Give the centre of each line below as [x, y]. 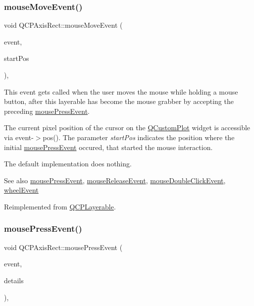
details [14, 280]
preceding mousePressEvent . [47, 111]
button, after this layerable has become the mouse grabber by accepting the [119, 101]
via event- [19, 137]
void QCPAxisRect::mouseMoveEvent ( [63, 25]
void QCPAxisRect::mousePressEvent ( [63, 247]
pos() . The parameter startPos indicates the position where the [139, 137]
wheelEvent [21, 190]
